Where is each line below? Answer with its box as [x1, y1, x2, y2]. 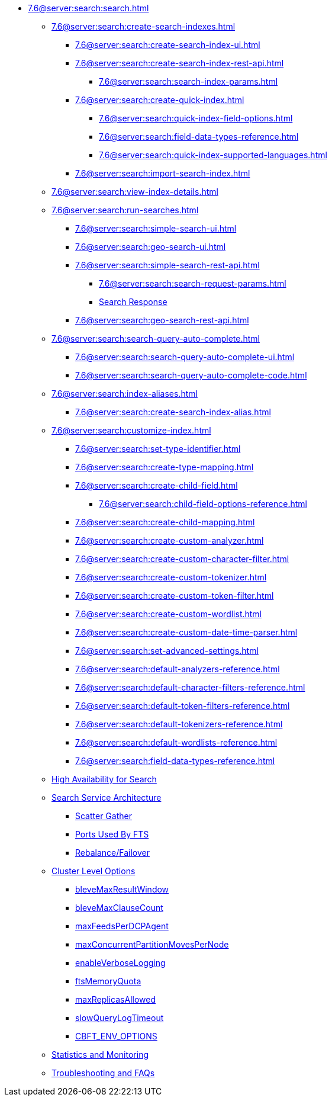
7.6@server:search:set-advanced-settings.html [75, 646, 259, 656]
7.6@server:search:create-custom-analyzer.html [75, 535, 264, 545]
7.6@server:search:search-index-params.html [99, 76, 278, 86]
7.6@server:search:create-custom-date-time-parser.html [75, 627, 298, 637]
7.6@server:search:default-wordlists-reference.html [75, 737, 278, 747]
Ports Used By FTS [75, 829, 149, 839]
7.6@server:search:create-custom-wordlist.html [75, 609, 262, 619]
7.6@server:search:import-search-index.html [75, 168, 250, 178]
